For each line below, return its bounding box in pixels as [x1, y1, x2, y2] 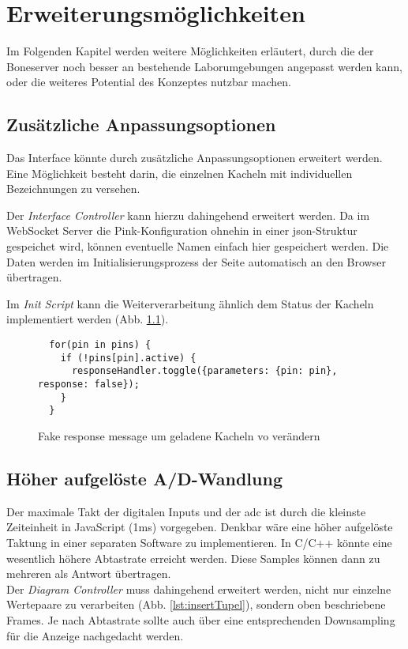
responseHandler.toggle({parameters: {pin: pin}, [71, 365, 338, 377]
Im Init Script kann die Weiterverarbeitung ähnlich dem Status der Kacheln [6, 295, 374, 311]
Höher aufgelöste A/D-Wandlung [6, 466, 283, 490]
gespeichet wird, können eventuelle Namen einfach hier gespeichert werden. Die [6, 238, 389, 255]
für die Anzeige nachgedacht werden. [6, 627, 184, 643]
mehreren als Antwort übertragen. [6, 565, 171, 582]
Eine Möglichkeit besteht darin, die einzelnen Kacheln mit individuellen [6, 164, 353, 181]
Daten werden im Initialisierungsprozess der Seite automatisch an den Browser [6, 253, 386, 270]
